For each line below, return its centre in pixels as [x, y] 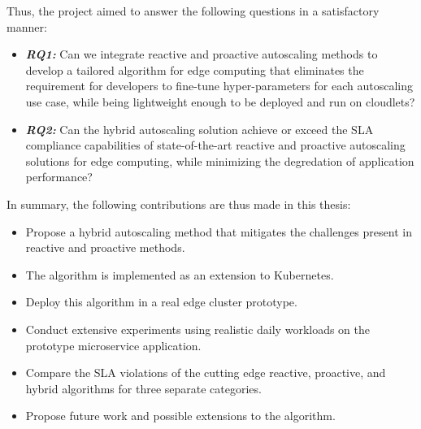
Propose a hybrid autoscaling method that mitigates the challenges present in [219, 231]
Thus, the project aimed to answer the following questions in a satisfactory [193, 11]
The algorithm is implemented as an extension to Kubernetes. [180, 274]
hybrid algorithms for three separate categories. [143, 388]
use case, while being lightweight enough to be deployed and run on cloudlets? [220, 101]
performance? [59, 177]
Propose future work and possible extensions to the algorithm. [180, 416]
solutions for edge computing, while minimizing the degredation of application [220, 160]
